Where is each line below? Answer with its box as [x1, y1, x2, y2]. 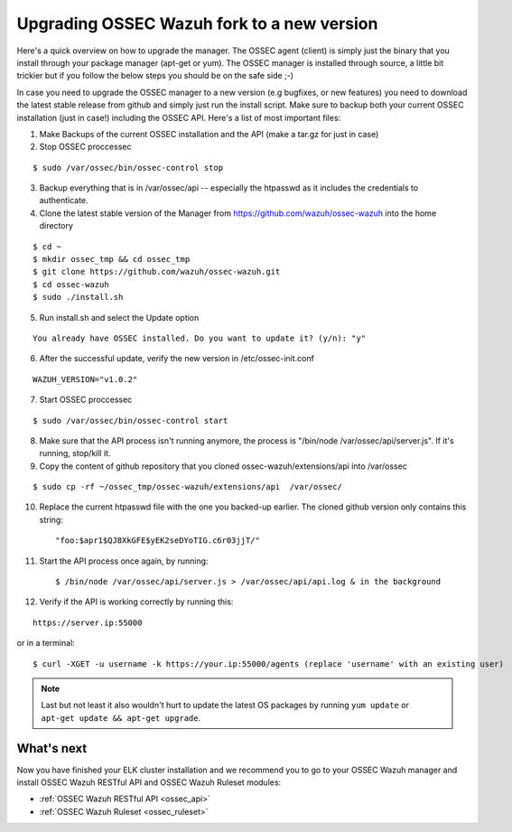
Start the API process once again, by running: [39, 556, 209, 566]
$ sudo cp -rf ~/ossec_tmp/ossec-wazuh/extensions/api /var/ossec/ [33, 481, 342, 492]
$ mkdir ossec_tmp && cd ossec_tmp [33, 254, 191, 265]
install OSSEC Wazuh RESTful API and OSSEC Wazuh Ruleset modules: [16, 777, 282, 788]
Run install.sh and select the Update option [39, 312, 200, 323]
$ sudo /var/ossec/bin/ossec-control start [33, 416, 228, 425]
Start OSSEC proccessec [39, 394, 133, 406]
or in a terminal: [16, 638, 76, 649]
